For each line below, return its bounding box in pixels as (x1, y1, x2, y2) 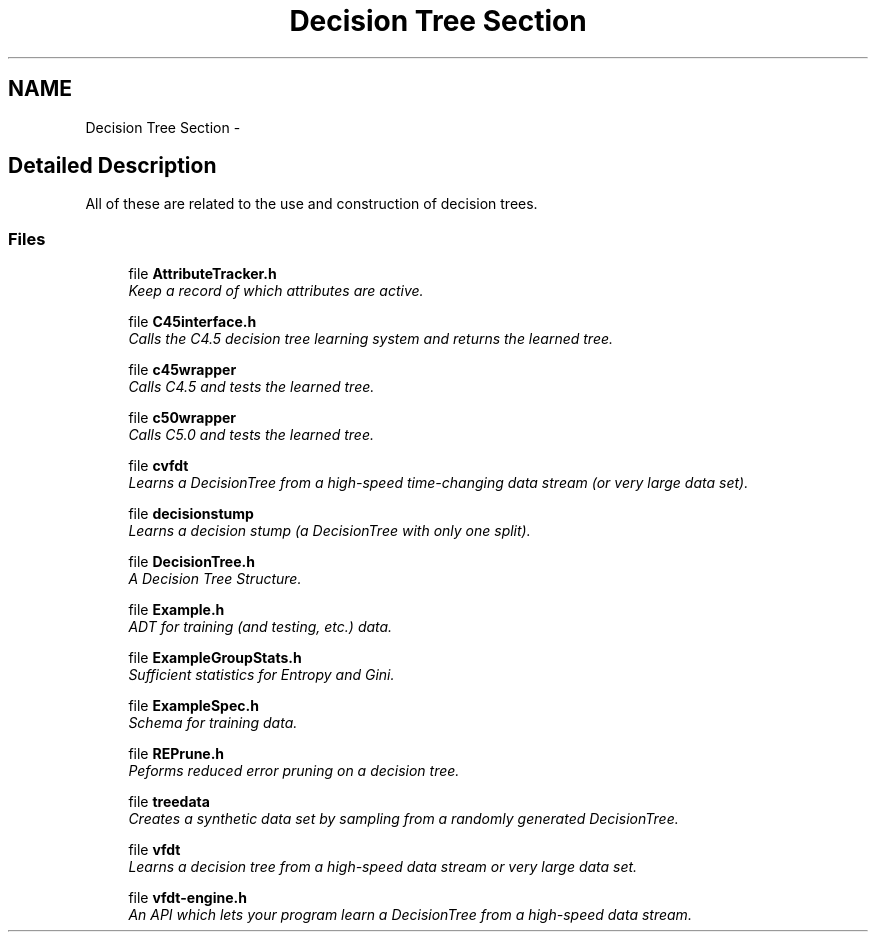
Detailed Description (8, 153, 217, 179)
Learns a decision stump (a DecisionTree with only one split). (128, 522, 531, 540)
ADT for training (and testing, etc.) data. (128, 618, 393, 636)
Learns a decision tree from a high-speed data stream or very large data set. (128, 858, 638, 876)
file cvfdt (128, 457, 189, 475)
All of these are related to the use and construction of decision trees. (85, 195, 538, 213)
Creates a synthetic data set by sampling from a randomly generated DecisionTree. (128, 810, 679, 828)
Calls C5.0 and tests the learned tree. (128, 426, 374, 444)
